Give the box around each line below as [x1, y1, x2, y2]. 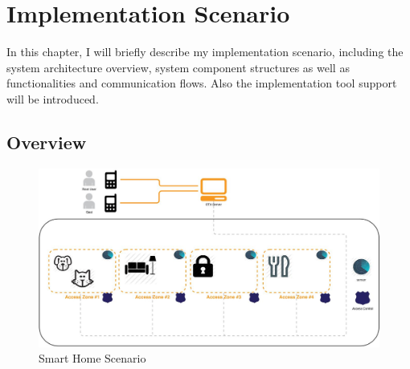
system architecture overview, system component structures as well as [6, 59, 350, 75]
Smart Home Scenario [39, 350, 146, 367]
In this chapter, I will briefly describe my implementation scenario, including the [6, 43, 404, 60]
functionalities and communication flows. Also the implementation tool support [6, 75, 397, 91]
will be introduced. [6, 90, 99, 107]
